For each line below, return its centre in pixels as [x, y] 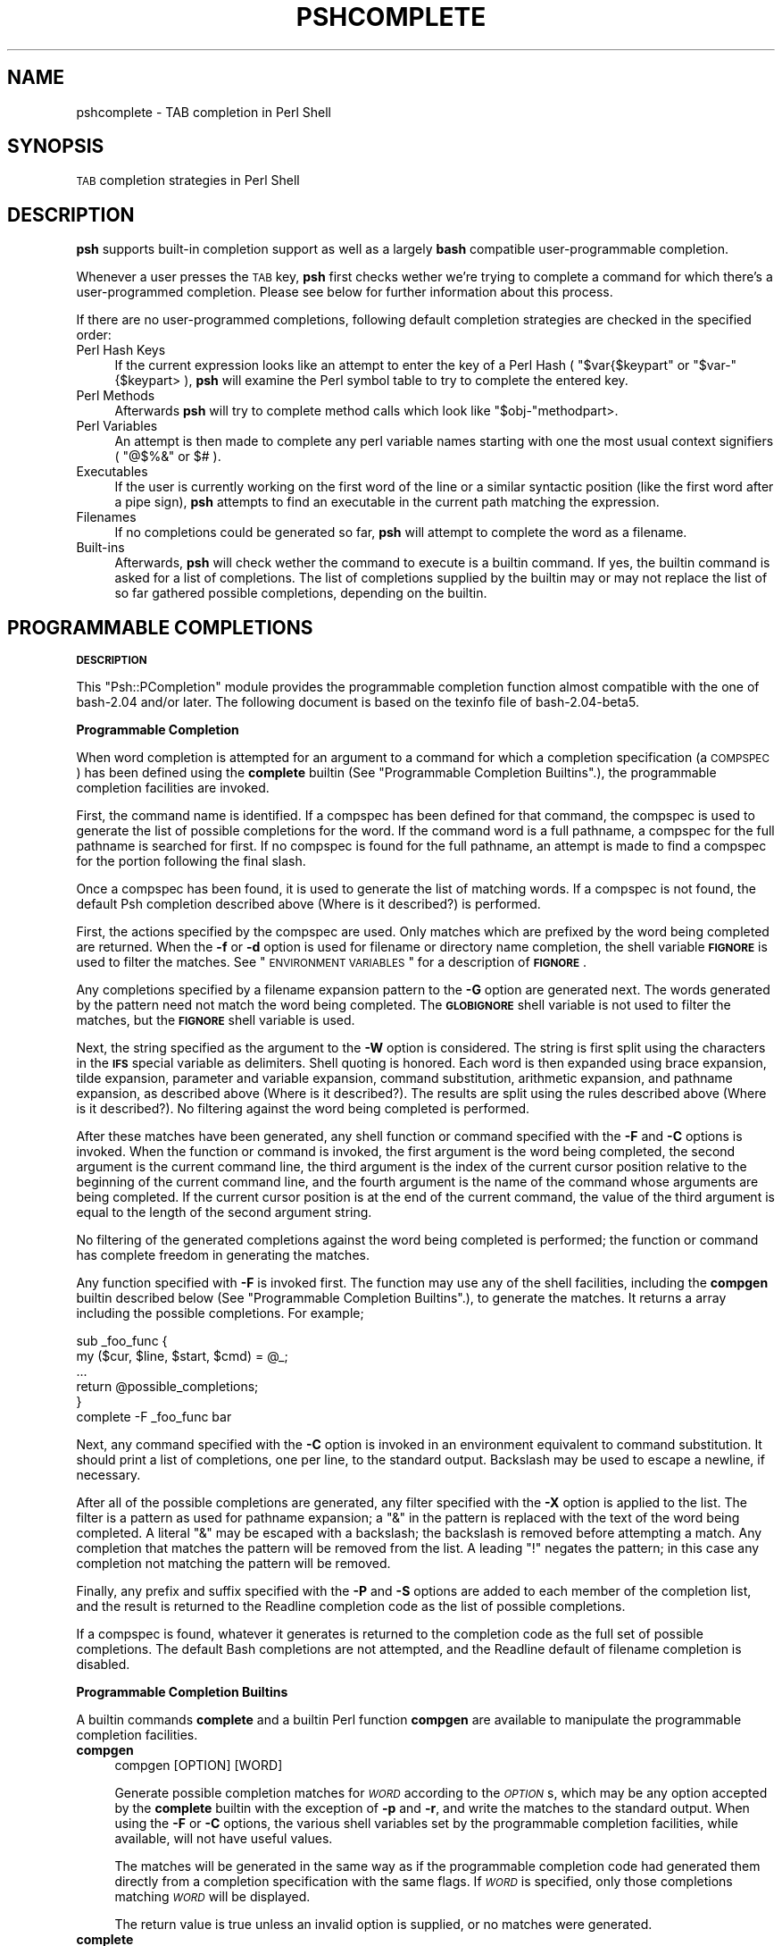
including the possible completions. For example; [220, 1313]
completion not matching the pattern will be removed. [233, 1564]
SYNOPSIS [56, 147]
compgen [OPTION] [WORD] [199, 1766]
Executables [112, 472]
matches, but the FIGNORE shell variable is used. [216, 1020]
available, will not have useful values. [224, 1839]
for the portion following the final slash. [191, 861]
